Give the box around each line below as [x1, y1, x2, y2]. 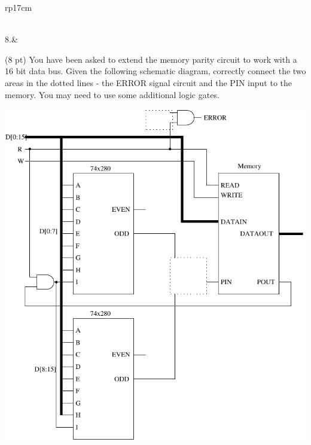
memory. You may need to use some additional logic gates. [5, 88, 219, 100]
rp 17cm [5, 1, 32, 13]
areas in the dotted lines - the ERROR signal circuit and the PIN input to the [5, 76, 292, 89]
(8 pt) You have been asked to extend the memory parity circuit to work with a [5, 53, 297, 65]
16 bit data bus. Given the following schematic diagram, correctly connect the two [5, 65, 306, 77]
